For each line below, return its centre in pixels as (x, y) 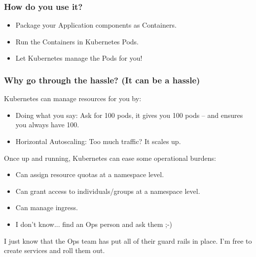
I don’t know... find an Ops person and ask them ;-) (94, 224)
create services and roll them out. (55, 250)
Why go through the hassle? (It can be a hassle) (102, 80)
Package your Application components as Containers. (96, 25)
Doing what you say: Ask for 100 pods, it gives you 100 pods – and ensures (129, 115)
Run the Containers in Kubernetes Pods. (77, 41)
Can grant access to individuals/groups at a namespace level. (108, 191)
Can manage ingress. (47, 207)
